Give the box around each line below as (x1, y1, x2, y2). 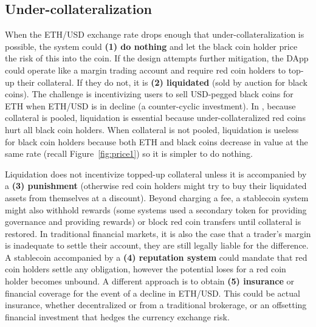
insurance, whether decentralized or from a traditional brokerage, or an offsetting (5, 298, 307, 311)
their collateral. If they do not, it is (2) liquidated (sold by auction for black (17, 75, 307, 88)
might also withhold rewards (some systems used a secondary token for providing (5, 203, 307, 216)
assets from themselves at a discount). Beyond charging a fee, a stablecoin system (5, 191, 309, 204)
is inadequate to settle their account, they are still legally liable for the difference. (5, 239, 309, 252)
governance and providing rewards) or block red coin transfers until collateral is (5, 215, 301, 228)
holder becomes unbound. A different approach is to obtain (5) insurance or (5, 275, 294, 287)
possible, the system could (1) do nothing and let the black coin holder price (5, 40, 298, 52)
